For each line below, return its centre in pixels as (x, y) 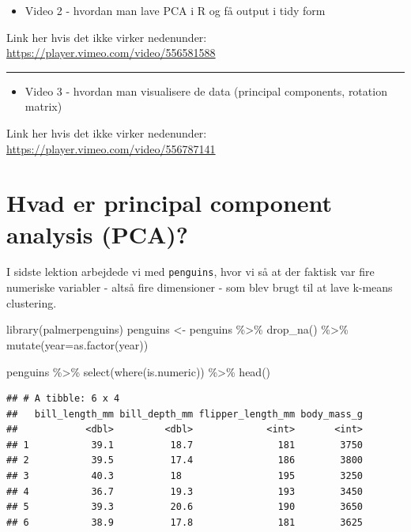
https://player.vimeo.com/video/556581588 (111, 53)
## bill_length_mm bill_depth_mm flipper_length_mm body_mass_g (185, 414)
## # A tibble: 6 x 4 (63, 399)
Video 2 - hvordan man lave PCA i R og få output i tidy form (175, 10)
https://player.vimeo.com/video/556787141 (111, 148)
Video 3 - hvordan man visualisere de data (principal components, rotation (206, 91)
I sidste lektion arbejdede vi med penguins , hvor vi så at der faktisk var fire (190, 272)
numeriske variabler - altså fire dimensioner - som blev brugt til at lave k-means (200, 287)
